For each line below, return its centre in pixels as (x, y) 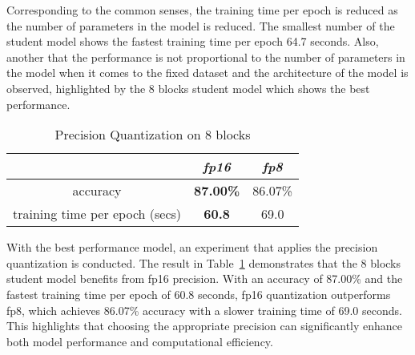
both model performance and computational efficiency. (140, 341)
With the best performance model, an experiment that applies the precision (192, 247)
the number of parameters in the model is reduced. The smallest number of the (201, 25)
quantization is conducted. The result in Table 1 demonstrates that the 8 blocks (204, 262)
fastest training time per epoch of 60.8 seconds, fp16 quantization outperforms (199, 294)
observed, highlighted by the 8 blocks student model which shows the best (188, 88)
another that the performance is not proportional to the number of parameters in (206, 56)
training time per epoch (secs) (97, 214)
